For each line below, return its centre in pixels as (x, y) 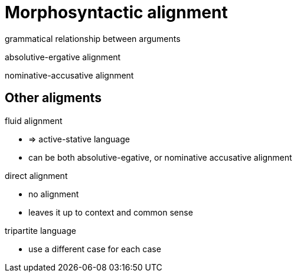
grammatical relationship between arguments (93, 38)
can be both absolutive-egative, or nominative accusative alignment (160, 157)
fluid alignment (34, 120)
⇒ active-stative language (79, 139)
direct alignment (36, 175)
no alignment (54, 194)
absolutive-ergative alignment (63, 57)
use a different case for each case (95, 249)
